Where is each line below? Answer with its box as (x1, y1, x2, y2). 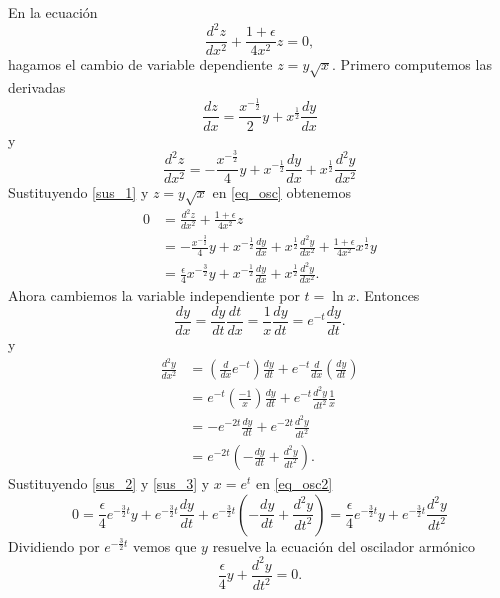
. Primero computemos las (332, 54, 492, 75)
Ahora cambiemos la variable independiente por (8, 285, 300, 306)
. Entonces (355, 285, 420, 306)
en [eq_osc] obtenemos (212, 182, 352, 203)
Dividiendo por (8, 535, 100, 556)
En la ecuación (8, 2, 98, 22)
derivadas (8, 76, 66, 97)
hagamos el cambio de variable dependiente (8, 54, 273, 75)
